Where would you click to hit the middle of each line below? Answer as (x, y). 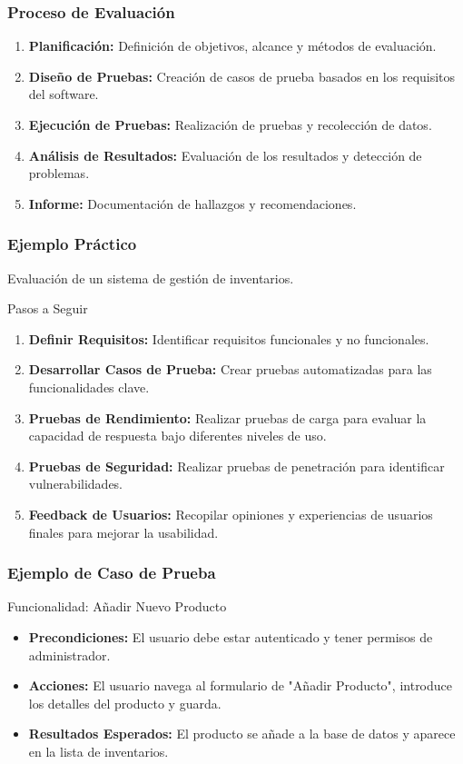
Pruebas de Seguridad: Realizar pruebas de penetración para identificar (236, 466)
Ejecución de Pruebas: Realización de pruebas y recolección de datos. (230, 124)
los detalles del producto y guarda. (125, 703)
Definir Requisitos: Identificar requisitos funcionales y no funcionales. (229, 338)
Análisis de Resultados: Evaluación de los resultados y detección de (225, 155)
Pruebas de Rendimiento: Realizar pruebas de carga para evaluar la (227, 417)
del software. (64, 94)
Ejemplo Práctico (72, 244)
